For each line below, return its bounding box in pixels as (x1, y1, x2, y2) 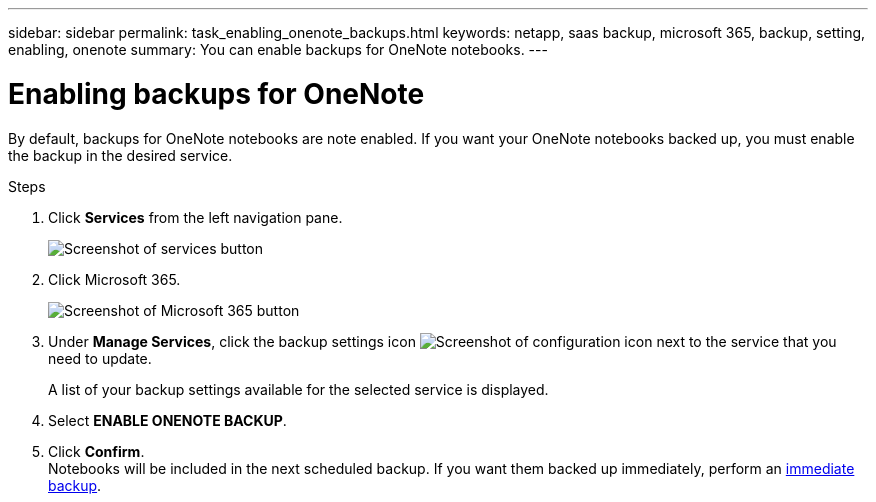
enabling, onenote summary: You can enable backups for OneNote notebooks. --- (8, 41, 548, 58)
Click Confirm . (48, 442, 145, 460)
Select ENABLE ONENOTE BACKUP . (48, 411, 287, 429)
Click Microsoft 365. (48, 270, 181, 288)
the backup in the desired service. (8, 146, 233, 164)
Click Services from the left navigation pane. (48, 208, 343, 226)
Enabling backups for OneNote (8, 76, 425, 111)
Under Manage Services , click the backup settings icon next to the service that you (48, 332, 837, 350)
